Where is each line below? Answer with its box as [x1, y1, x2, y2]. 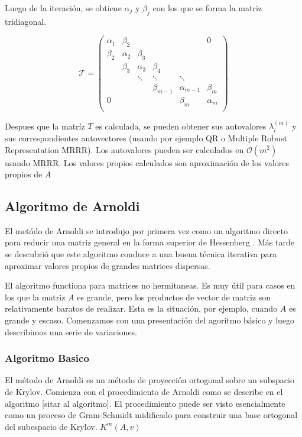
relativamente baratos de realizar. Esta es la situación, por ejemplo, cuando [5, 302, 278, 315]
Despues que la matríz [5, 119, 85, 132]
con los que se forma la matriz [152, 2, 262, 14]
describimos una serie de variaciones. [5, 325, 138, 338]
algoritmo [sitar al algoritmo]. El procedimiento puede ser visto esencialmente [5, 397, 285, 409]
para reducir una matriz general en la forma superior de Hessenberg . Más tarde [5, 236, 294, 248]
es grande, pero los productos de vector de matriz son [77, 290, 271, 303]
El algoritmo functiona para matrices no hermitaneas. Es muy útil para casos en [5, 279, 295, 292]
